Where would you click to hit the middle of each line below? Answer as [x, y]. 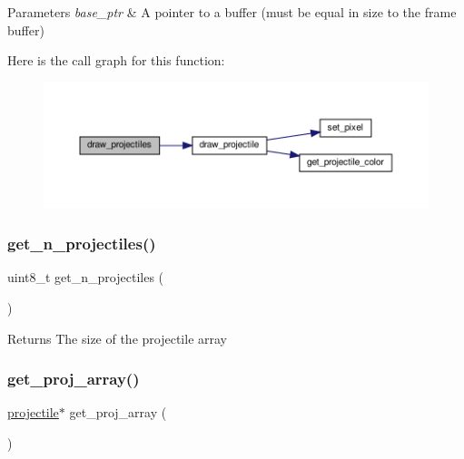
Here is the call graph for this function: [116, 60]
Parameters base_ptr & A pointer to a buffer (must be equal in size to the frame [232, 12]
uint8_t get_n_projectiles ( [86, 277]
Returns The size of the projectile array [117, 338]
